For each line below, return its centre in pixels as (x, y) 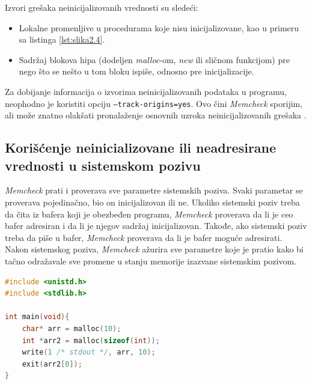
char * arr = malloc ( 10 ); (72, 328)
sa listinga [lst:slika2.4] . (62, 39)
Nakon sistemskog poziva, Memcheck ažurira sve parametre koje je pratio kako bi (154, 249)
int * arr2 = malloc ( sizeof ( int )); (91, 340)
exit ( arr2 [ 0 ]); (52, 364)
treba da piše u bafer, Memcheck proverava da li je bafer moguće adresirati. (144, 237)
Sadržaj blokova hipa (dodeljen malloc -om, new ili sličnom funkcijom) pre (154, 59)
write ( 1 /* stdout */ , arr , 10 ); (89, 352)
